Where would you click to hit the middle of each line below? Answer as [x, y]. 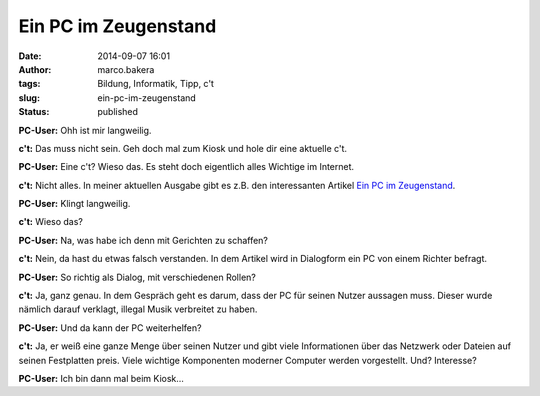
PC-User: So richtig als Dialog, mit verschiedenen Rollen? [137, 277]
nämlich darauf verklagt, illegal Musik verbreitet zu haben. [138, 309]
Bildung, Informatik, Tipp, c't [156, 84]
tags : [29, 84]
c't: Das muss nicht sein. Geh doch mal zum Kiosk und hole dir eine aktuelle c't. [183, 148]
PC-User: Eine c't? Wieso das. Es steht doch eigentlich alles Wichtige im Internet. [186, 167]
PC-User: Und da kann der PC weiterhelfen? [110, 327]
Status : [34, 112]
